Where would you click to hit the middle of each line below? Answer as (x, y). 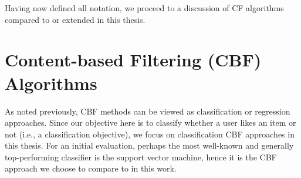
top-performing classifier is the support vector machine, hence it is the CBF (141, 157)
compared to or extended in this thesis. (75, 19)
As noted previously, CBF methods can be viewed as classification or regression (148, 111)
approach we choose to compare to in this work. (91, 168)
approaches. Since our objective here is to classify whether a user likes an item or (150, 122)
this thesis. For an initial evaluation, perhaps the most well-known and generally (149, 145)
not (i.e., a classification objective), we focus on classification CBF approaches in (150, 134)
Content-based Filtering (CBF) (133, 60)
